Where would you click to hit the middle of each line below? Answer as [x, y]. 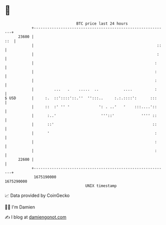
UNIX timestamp [101, 186]
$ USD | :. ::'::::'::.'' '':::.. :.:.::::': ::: [81, 98]
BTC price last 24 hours [102, 24]
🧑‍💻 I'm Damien [20, 207]
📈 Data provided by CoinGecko [37, 195]
